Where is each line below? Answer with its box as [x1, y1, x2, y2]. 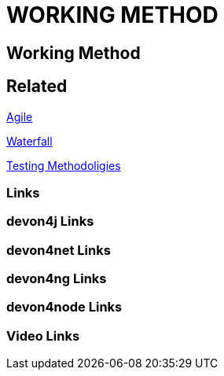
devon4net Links [6, 241, 111, 258]
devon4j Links [6, 213, 94, 230]
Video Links [6, 327, 80, 344]
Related [6, 76, 68, 97]
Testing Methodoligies [6, 158, 121, 172]
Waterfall [6, 134, 53, 148]
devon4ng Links [6, 271, 107, 287]
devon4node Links [6, 299, 123, 315]
